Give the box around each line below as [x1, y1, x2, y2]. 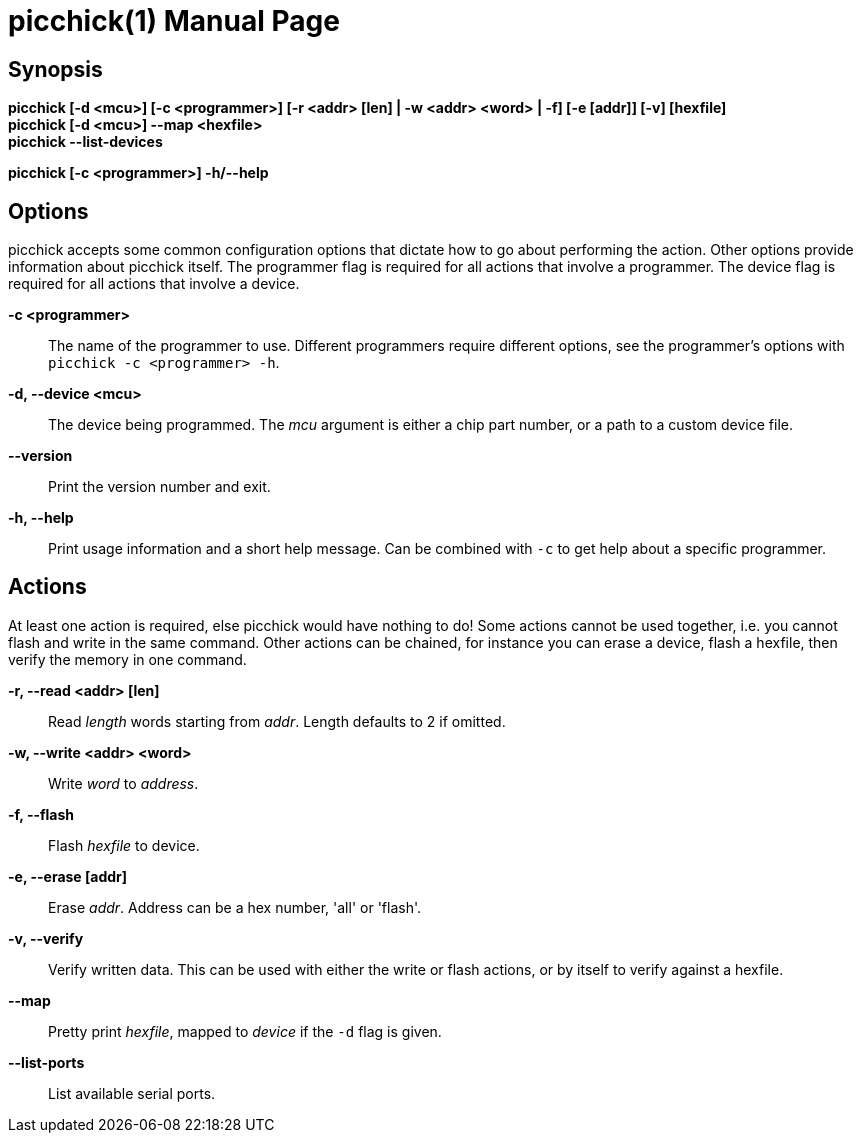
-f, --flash [8, 805, 75, 823]
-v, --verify [8, 929, 84, 947]
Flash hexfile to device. [48, 836, 200, 854]
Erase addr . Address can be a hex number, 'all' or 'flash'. [48, 898, 422, 916]
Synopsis [8, 56, 103, 82]
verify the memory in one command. [8, 650, 247, 668]
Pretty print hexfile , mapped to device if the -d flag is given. [48, 1022, 442, 1040]
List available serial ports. [48, 1084, 216, 1102]
